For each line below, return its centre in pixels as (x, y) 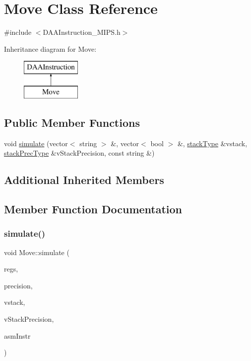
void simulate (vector (36, 143)
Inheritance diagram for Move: (50, 48)
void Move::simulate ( (37, 252)
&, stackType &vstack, (212, 143)
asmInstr (17, 335)
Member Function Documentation (93, 209)
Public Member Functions (72, 122)
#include (18, 32)
